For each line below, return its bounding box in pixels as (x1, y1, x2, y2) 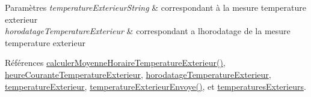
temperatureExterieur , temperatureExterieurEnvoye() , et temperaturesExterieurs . (5, 80, 306, 92)
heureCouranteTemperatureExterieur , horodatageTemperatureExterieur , (5, 68, 271, 80)
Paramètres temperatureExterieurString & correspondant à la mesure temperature (5, 1, 306, 13)
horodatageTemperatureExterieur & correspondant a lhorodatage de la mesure (5, 25, 291, 37)
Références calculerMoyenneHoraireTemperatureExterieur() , (5, 56, 226, 69)
